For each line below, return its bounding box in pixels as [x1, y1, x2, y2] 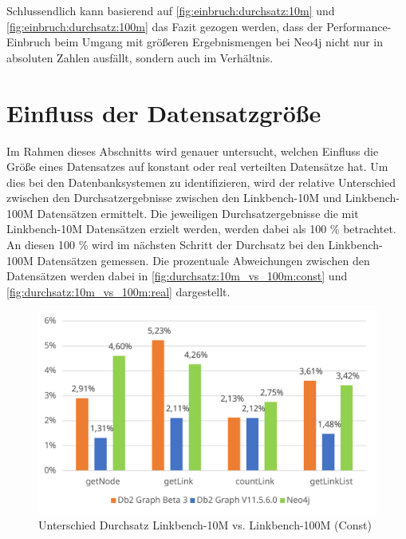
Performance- [326, 18, 392, 34]
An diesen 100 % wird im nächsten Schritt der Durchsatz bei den [6, 236, 325, 253]
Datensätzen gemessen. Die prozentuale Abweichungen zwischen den [37, 252, 370, 268]
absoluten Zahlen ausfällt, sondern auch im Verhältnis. [6, 49, 274, 65]
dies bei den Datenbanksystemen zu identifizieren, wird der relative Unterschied [6, 173, 396, 190]
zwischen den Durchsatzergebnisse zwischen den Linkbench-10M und [6, 189, 342, 206]
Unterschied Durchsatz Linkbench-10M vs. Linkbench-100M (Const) [38, 517, 372, 533]
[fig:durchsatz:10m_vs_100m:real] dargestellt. [6, 283, 231, 299]
